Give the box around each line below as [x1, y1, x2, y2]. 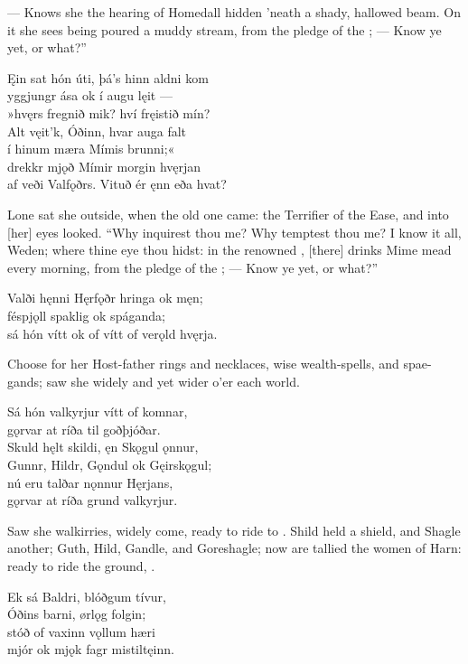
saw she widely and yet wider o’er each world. [46, 371, 300, 390]
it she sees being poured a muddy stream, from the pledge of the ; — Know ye [7, 20, 442, 39]
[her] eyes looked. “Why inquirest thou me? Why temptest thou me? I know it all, [7, 222, 462, 241]
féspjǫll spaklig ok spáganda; [7, 305, 165, 324]
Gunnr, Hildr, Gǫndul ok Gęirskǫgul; [7, 455, 212, 474]
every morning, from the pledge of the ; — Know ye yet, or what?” [7, 257, 379, 276]
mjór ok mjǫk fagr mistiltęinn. [7, 640, 174, 659]
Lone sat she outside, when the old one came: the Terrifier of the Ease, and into [7, 204, 449, 223]
